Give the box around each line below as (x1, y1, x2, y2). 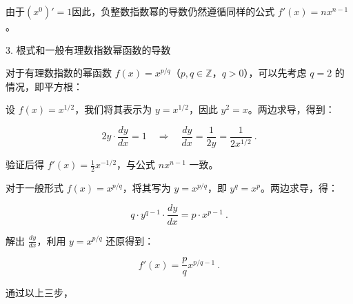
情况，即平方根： (6, 79, 83, 93)
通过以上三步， (6, 285, 73, 300)
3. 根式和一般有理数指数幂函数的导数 (6, 42, 171, 57)
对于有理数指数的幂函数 (6, 65, 112, 80)
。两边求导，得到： (248, 102, 335, 116)
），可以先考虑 (243, 65, 307, 80)
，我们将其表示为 (74, 102, 152, 116)
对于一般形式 (6, 180, 63, 194)
